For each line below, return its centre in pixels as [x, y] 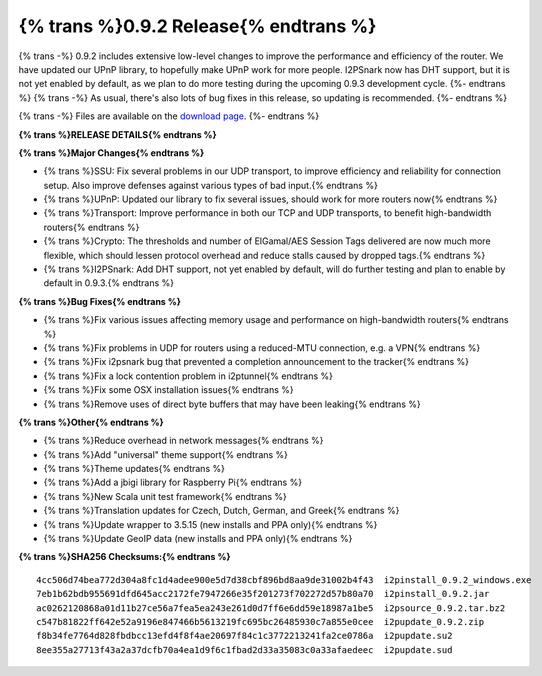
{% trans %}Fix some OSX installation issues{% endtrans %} [168, 390]
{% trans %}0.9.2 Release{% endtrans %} [197, 26]
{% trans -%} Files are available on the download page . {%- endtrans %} [169, 116]
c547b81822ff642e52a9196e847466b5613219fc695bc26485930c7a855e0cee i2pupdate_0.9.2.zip [260, 621]
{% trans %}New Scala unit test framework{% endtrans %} [165, 496]
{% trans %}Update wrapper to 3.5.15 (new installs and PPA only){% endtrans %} [210, 524]
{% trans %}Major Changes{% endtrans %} [111, 152]
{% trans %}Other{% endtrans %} [91, 422]
